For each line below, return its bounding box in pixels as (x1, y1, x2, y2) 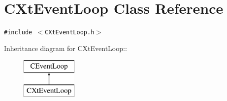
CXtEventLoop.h (45, 29, 95, 36)
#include (4, 29, 32, 36)
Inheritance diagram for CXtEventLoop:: (4, 43, 127, 53)
